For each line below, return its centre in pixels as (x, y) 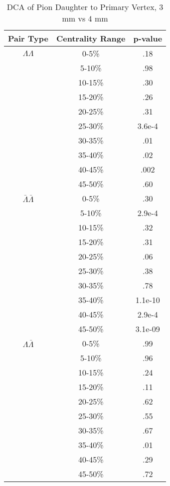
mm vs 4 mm (85, 18)
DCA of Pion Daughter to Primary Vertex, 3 (85, 7)
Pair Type (28, 38)
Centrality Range (91, 38)
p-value (148, 38)
